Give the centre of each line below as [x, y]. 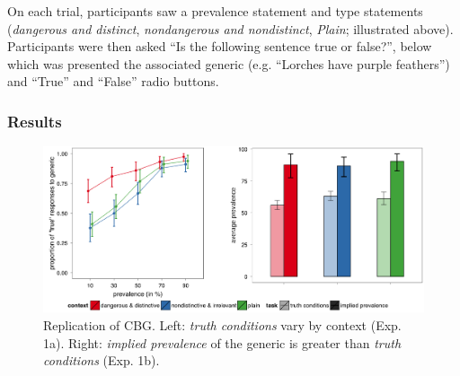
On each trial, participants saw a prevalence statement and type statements [215, 11]
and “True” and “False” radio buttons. [113, 81]
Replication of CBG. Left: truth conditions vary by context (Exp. [222, 325]
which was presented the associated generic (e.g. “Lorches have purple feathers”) [229, 63]
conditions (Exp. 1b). [102, 360]
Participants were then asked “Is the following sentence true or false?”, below [220, 46]
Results [35, 121]
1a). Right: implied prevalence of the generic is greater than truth [222, 342]
